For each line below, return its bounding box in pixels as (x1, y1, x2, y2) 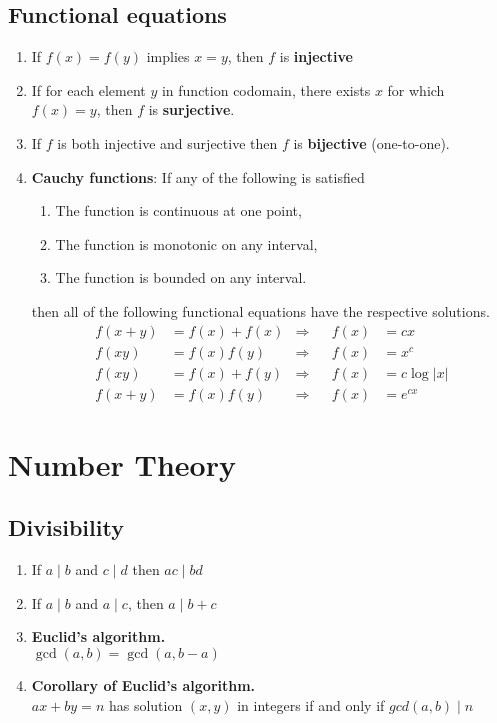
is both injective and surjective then (57, 132, 278, 153)
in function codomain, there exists (161, 79, 371, 100)
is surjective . (148, 99, 235, 120)
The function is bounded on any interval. (55, 267, 307, 288)
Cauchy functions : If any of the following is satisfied (31, 166, 365, 187)
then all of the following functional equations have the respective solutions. (31, 300, 490, 321)
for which (387, 79, 445, 100)
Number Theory (8, 443, 236, 484)
